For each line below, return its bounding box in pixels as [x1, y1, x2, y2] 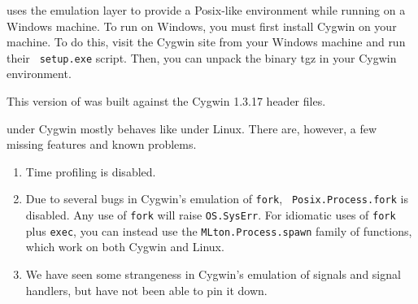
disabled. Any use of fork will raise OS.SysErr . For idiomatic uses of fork [25, 206, 396, 224]
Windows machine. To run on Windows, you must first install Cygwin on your [7, 17, 397, 34]
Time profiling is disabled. [25, 163, 156, 180]
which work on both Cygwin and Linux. [25, 238, 224, 255]
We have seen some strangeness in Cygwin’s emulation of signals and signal [25, 265, 401, 282]
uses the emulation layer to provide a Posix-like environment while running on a [7, 2, 406, 18]
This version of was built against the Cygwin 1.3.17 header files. [7, 93, 326, 110]
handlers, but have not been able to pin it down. [25, 281, 268, 298]
